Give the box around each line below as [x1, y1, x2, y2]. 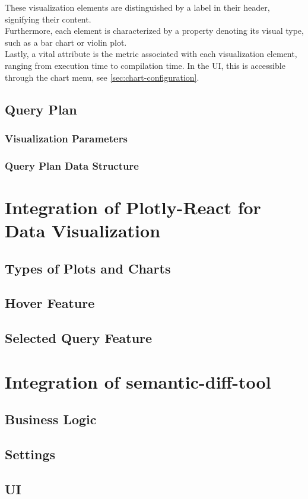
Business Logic [5, 410, 97, 428]
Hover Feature [5, 294, 95, 312]
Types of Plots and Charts [5, 259, 171, 277]
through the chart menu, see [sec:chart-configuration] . [5, 71, 199, 83]
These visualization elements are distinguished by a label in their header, [5, 1, 270, 13]
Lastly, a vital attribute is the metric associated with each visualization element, [5, 47, 297, 60]
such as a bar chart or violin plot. [5, 36, 127, 48]
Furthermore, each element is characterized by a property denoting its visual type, [5, 24, 304, 37]
